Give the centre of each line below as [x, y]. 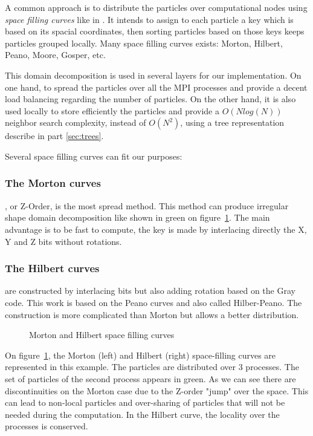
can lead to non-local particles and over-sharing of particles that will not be [145, 402]
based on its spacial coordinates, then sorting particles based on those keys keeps [155, 31]
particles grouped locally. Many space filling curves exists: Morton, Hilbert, [144, 43]
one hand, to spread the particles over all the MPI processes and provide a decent [156, 87]
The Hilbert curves [52, 268]
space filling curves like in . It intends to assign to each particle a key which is [149, 19]
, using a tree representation [232, 122]
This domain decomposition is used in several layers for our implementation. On [153, 75]
